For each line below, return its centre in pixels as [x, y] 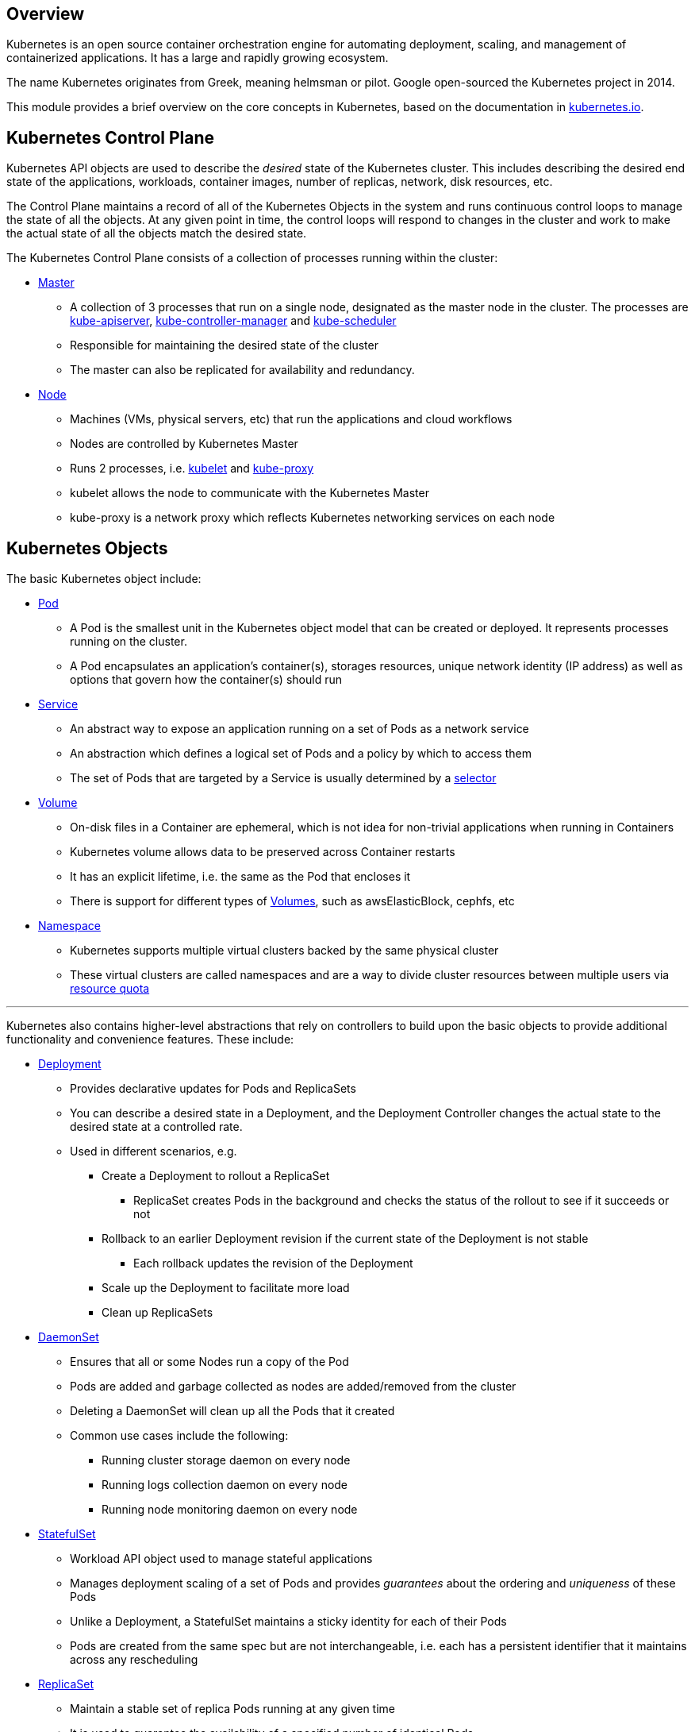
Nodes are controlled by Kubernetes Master [184, 444]
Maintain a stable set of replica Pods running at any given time [232, 1709]
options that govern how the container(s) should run [206, 680]
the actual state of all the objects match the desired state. [157, 233]
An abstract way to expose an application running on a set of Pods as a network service [300, 729]
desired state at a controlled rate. [156, 1127]
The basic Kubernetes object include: [104, 579]
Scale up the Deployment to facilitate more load [226, 1288]
